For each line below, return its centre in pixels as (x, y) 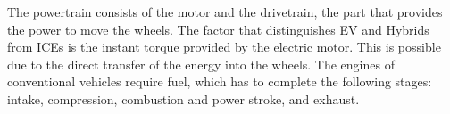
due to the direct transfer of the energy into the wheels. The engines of (201, 64)
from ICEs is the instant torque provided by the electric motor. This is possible (224, 47)
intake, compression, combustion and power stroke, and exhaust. (183, 98)
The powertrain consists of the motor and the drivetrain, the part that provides (225, 12)
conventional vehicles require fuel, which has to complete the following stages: (220, 81)
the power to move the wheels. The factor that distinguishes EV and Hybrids (218, 29)
